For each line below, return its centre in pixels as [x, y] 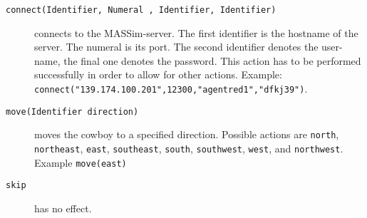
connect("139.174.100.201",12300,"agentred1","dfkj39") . [171, 89]
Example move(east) [81, 162]
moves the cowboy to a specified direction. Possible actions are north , [187, 134]
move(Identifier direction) [72, 111]
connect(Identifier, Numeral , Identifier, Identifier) [141, 10]
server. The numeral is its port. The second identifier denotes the [176, 47]
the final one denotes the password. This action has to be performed [212, 60]
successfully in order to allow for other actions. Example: [158, 74]
